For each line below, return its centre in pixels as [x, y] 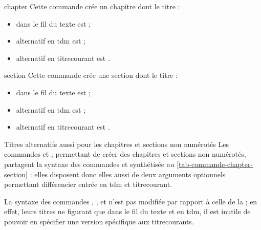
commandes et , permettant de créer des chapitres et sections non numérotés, [125, 154]
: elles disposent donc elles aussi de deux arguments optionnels [128, 174]
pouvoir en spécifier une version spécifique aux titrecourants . [99, 221]
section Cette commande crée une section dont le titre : [91, 75]
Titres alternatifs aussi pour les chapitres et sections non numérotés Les [117, 144]
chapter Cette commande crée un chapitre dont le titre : [92, 6]
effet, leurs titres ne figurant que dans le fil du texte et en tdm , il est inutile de [127, 211]
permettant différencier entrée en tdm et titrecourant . [88, 184]
